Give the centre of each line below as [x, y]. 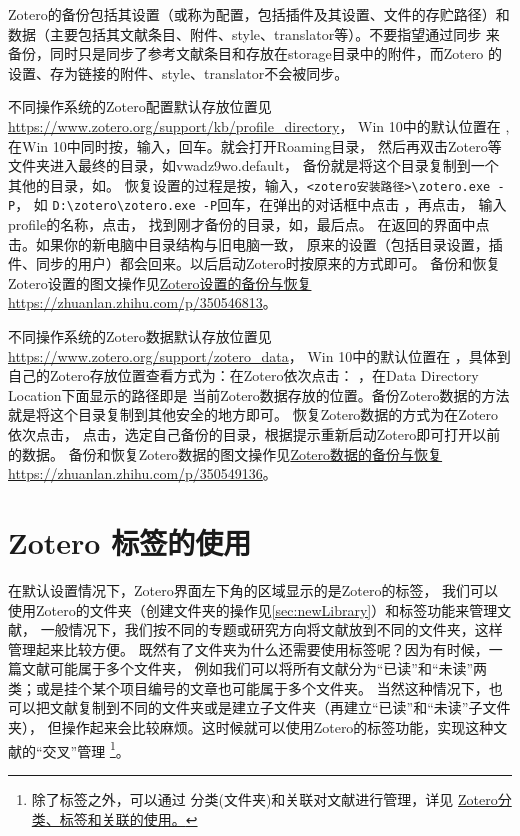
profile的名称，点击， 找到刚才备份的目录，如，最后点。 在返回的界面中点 [249, 224]
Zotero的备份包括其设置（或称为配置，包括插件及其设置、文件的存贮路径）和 [259, 14]
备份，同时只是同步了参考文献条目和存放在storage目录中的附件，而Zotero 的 [255, 53]
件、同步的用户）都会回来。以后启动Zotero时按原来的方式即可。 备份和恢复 [254, 263]
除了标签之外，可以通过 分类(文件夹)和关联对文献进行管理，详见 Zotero [264, 798]
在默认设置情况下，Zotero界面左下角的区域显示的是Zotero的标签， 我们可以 [253, 589]
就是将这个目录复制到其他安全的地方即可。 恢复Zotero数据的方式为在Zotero [253, 414]
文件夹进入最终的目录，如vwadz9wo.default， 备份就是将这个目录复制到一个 [253, 165]
